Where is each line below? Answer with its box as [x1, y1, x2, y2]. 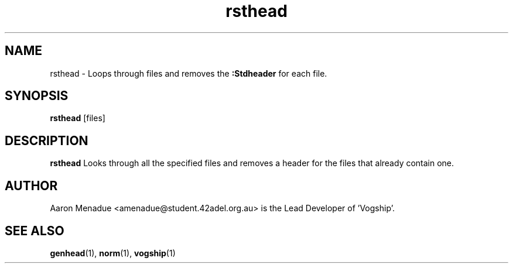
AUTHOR [5, 178, 58, 193]
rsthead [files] [50, 113, 105, 123]
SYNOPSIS [5, 88, 69, 104]
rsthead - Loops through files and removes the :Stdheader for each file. [50, 68, 327, 78]
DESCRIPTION [5, 133, 88, 148]
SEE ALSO [5, 223, 64, 238]
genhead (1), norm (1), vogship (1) [50, 248, 176, 258]
